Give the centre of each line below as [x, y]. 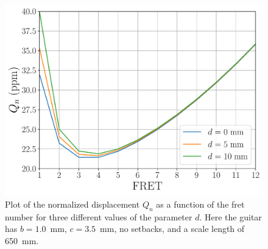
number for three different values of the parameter [99, 216]
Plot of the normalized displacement [72, 204]
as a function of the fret [200, 204]
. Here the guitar [231, 216]
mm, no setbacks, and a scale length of [172, 229]
